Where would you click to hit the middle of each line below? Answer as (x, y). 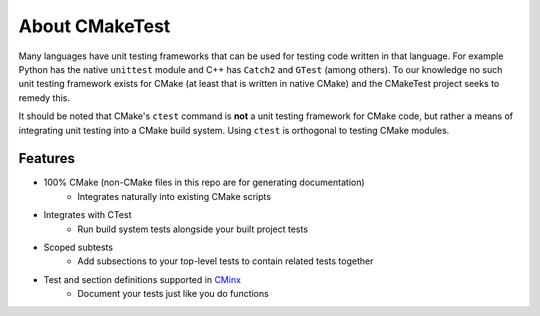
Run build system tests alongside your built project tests (193, 229)
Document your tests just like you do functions (173, 294)
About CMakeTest (94, 26)
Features (46, 158)
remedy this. (44, 97)
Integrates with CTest (87, 215)
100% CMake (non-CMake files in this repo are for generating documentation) (204, 182)
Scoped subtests (78, 247)
